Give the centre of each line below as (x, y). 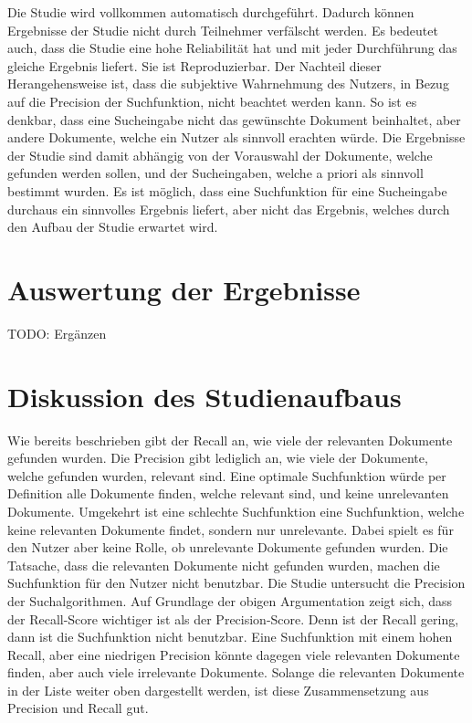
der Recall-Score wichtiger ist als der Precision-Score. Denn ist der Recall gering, (233, 618)
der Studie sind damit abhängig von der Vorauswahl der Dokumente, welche (220, 155)
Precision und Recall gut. (78, 708)
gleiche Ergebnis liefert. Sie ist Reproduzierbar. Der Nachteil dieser (194, 65)
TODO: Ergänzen (57, 333)
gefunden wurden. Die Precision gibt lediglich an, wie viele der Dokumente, (218, 458)
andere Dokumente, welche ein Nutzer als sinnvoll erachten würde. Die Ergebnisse (236, 137)
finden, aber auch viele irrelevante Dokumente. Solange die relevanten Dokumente (236, 672)
